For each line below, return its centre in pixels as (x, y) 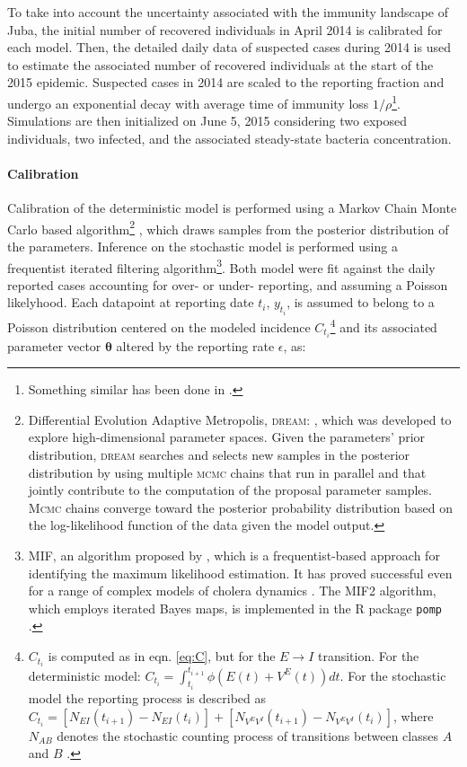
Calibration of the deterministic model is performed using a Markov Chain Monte (232, 208)
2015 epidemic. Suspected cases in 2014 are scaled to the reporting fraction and (226, 82)
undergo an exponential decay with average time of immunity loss (188, 103)
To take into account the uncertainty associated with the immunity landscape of (228, 12)
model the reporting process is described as (147, 698)
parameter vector (54, 345)
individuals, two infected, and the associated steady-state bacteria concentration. (229, 138)
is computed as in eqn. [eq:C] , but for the (162, 656)
